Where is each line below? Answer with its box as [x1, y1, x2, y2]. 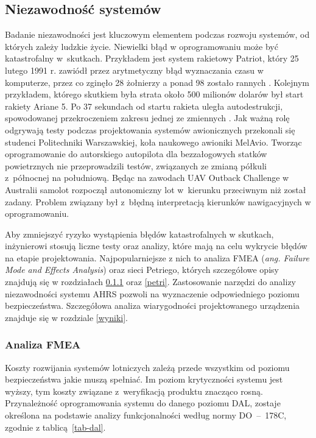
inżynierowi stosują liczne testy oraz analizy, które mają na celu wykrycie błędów [5, 239, 307, 252]
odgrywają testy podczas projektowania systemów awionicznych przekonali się [5, 123, 295, 136]
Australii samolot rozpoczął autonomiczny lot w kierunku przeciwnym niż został [5, 183, 306, 196]
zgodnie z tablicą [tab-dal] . [5, 420, 106, 433]
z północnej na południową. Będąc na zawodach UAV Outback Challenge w [5, 171, 289, 184]
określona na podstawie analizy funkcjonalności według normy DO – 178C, [5, 409, 287, 422]
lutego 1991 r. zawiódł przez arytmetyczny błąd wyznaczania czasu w [5, 63, 264, 76]
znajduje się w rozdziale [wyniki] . [5, 311, 128, 323]
